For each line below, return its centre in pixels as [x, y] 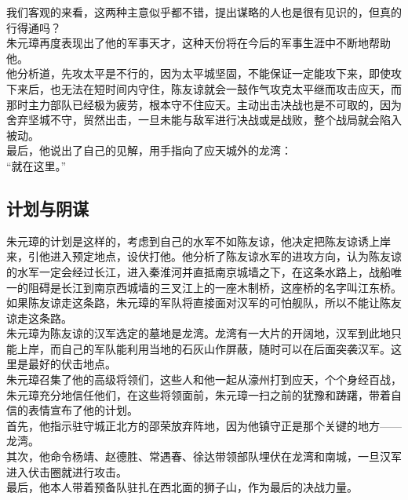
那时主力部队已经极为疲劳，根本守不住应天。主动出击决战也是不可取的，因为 [204, 104]
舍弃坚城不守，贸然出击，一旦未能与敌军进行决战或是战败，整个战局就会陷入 [204, 120]
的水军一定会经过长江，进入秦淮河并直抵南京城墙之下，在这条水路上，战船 [199, 271]
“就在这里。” [36, 165]
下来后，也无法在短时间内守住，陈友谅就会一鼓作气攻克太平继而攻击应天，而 [204, 88]
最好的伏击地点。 [72, 364]
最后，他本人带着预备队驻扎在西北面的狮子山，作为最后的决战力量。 [182, 487]
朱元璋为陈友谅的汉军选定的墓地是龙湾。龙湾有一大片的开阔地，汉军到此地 [199, 333]
